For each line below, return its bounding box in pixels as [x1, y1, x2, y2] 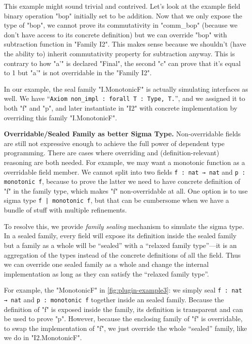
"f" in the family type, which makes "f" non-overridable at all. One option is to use [4, 185, 248, 196]
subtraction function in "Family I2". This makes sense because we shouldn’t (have [4, 39, 246, 49]
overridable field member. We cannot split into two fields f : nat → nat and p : [4, 166, 246, 177]
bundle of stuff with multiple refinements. [4, 205, 127, 215]
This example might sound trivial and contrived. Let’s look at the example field [4, 1, 240, 11]
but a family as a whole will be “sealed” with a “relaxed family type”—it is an [4, 240, 237, 250]
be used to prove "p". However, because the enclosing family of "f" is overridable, [4, 313, 243, 324]
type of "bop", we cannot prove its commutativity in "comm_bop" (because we [4, 20, 237, 30]
